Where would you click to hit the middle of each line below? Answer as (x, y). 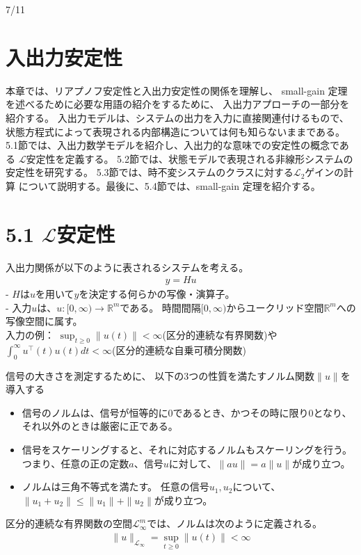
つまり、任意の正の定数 (75, 463)
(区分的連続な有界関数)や (220, 335)
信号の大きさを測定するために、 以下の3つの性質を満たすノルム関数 (160, 375)
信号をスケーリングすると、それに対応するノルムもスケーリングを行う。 (187, 449)
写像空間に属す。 (44, 321)
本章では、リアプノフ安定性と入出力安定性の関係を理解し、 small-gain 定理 (177, 90)
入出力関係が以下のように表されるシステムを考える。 (127, 267)
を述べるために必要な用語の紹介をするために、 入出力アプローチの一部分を (178, 104)
